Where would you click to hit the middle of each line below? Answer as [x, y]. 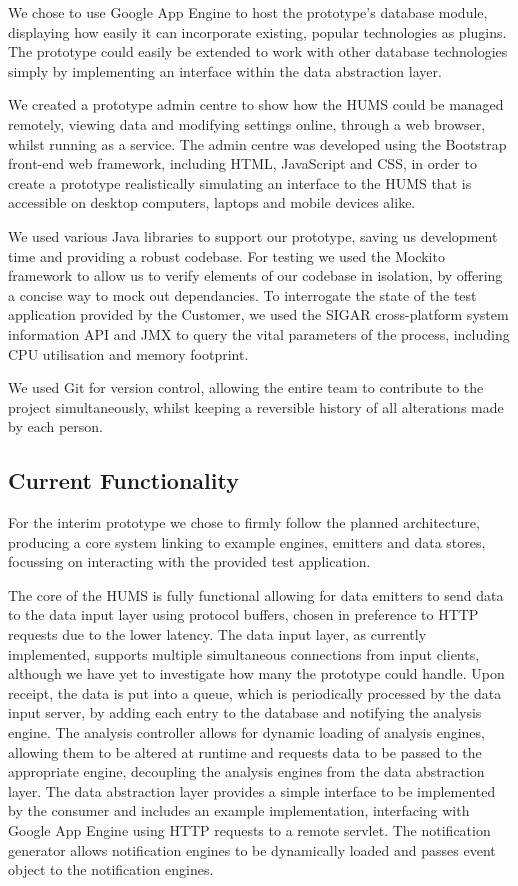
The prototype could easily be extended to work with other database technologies [258, 51]
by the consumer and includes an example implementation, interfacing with [239, 810]
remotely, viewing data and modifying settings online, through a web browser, [247, 123]
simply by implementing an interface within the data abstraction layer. [225, 70]
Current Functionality [123, 480]
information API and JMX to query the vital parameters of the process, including [259, 333]
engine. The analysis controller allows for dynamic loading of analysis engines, [246, 732]
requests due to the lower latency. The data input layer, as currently [217, 634]
